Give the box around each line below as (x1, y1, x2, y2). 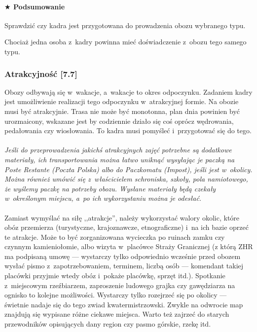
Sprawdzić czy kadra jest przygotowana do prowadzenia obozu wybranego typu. (4, 20, 246, 30)
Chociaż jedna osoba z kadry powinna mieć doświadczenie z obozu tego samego (4, 37, 247, 47)
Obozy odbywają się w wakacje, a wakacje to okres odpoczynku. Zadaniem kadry (4, 86, 253, 97)
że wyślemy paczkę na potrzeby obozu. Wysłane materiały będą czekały (4, 183, 216, 193)
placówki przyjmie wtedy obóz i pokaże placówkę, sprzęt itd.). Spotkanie (4, 270, 225, 281)
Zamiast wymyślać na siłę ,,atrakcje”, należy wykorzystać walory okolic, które (4, 212, 240, 222)
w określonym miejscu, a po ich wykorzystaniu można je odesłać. (4, 193, 202, 203)
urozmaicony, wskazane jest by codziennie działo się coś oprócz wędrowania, (4, 115, 234, 126)
